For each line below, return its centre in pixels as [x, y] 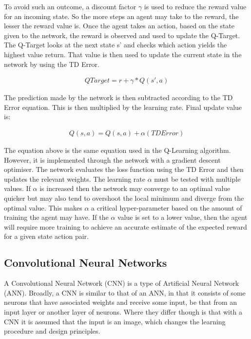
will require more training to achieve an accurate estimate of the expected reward [125, 226]
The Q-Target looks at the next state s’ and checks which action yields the [116, 45]
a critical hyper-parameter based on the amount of [167, 207]
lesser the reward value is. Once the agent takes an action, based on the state [119, 26]
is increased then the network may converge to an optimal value [135, 188]
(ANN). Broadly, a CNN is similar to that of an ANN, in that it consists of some [125, 292]
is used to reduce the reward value [195, 6]
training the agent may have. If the [56, 217]
